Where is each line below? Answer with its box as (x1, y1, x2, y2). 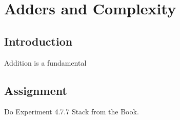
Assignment (4, 82, 67, 98)
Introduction (4, 33, 73, 49)
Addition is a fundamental (4, 57, 87, 68)
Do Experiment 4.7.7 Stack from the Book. (4, 106, 139, 117)
